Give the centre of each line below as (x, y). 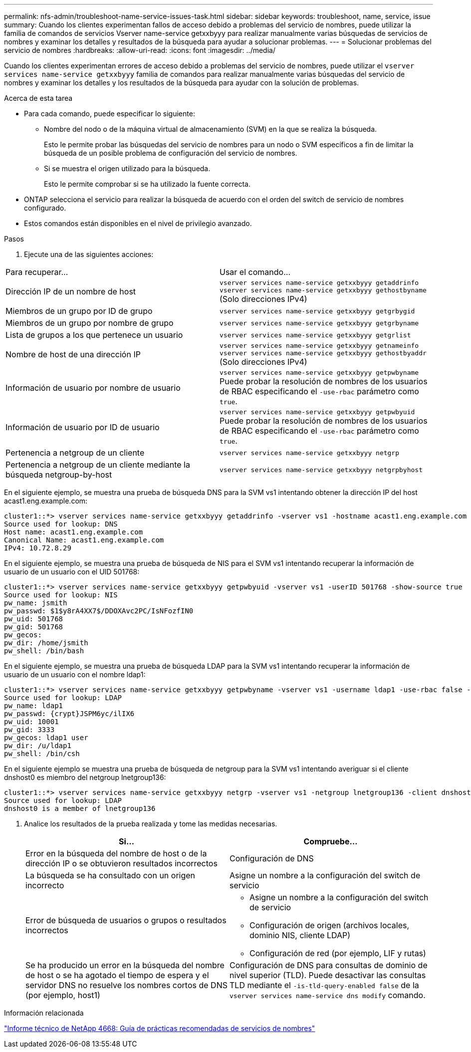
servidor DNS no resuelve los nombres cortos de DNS (126, 985)
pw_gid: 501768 (34, 627)
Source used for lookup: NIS (61, 595)
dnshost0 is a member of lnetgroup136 (80, 808)
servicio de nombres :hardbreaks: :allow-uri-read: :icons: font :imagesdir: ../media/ (140, 50)
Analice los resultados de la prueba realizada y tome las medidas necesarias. (151, 824)
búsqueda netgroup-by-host (59, 475)
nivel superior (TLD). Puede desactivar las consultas (328, 975)
